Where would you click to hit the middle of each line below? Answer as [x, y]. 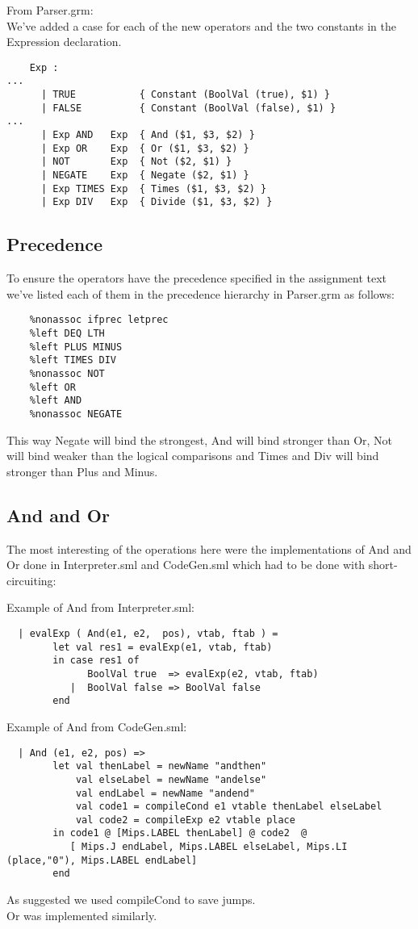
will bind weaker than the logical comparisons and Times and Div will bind [193, 456]
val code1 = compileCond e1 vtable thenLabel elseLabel [229, 807]
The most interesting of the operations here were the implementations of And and [209, 548]
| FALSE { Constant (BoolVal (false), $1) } [188, 108]
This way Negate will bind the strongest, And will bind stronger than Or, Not [200, 439]
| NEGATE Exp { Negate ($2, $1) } [145, 176]
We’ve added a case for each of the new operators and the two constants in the [201, 25]
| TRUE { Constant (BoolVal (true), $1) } [185, 95]
